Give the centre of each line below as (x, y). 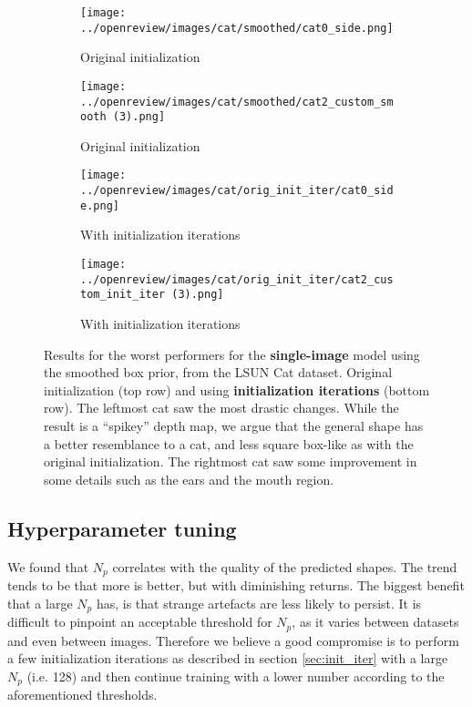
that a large (40, 603)
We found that (48, 566)
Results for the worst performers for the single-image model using (232, 354)
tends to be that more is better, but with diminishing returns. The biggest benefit (236, 585)
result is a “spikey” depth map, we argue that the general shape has (234, 425)
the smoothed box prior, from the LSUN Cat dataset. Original (218, 372)
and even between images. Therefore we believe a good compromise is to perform (233, 640)
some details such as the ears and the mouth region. (189, 479)
